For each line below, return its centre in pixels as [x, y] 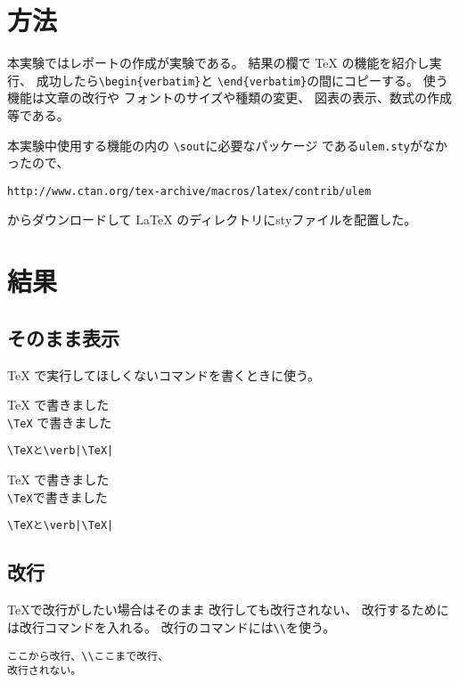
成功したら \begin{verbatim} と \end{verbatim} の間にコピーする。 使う [242, 80]
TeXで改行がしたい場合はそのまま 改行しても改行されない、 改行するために [228, 610]
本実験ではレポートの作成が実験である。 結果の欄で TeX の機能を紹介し [218, 63]
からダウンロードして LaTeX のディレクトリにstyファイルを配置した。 [212, 220]
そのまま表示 [63, 337]
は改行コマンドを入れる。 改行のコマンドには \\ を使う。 [172, 626]
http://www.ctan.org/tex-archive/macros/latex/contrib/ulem [189, 191]
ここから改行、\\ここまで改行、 [88, 656]
